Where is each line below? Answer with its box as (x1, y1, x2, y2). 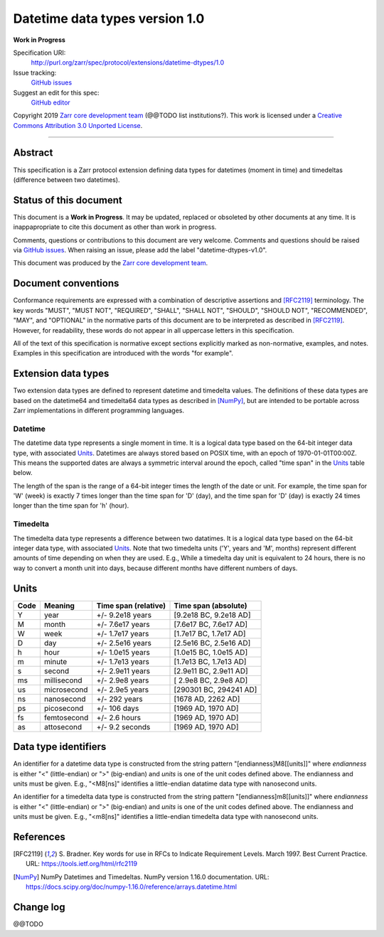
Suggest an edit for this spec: (13, 88, 100, 97)
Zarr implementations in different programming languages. (13, 406, 185, 414)
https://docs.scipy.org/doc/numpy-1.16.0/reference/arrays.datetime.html (26, 882, 238, 892)
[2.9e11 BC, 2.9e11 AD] (174, 665, 248, 675)
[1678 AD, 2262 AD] (174, 694, 240, 704)
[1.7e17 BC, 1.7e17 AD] (174, 628, 246, 638)
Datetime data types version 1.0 (13, 11, 205, 26)
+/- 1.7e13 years (96, 656, 149, 666)
